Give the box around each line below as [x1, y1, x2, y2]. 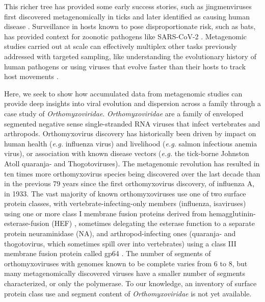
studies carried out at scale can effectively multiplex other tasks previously [4, 41, 237, 52]
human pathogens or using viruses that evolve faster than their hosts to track [4, 61, 246, 71]
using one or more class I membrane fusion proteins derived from [4, 208, 207, 218]
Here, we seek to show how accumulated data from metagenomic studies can [4, 88, 243, 98]
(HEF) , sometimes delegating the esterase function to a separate [51, 218, 255, 229]
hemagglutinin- [208, 208, 256, 218]
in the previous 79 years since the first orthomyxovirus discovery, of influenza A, [4, 178, 255, 189]
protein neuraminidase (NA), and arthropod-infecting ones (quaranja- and [4, 228, 236, 239]
